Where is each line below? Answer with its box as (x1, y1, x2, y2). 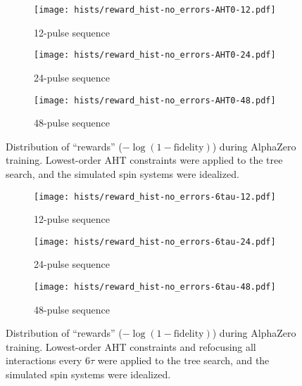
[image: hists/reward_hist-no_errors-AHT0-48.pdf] (34, 95, 276, 105)
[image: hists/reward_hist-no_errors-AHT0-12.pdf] (34, 5, 276, 15)
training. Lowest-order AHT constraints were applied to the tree (6, 153, 283, 167)
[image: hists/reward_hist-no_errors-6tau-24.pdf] (34, 236, 276, 247)
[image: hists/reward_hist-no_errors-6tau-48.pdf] (34, 282, 276, 292)
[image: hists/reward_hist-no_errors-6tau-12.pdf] (34, 191, 276, 202)
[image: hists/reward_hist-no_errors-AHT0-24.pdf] (34, 50, 276, 60)
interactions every (6, 353, 82, 368)
